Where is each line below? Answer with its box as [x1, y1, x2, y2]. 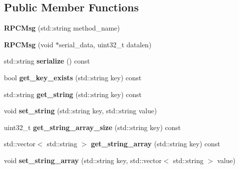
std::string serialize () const [4, 56, 90, 66]
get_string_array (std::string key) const [90, 138, 220, 149]
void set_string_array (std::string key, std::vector [4, 155, 162, 165]
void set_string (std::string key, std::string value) [4, 105, 157, 116]
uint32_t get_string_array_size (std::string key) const [4, 122, 181, 132]
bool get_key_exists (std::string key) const [4, 72, 142, 82]
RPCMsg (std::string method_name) [4, 23, 120, 33]
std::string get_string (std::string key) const [4, 89, 142, 99]
